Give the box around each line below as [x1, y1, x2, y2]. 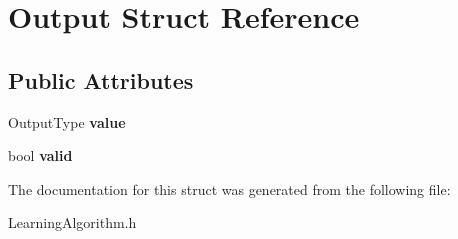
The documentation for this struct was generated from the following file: [8, 178, 451, 199]
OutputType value [8, 111, 126, 132]
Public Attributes [8, 64, 194, 95]
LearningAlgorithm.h [8, 212, 137, 233]
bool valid [8, 145, 73, 166]
